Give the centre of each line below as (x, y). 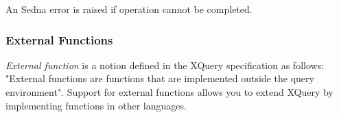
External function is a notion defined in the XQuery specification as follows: (165, 65)
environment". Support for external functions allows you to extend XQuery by (169, 92)
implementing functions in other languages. (96, 105)
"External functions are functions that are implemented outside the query (160, 78)
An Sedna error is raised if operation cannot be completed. (129, 9)
